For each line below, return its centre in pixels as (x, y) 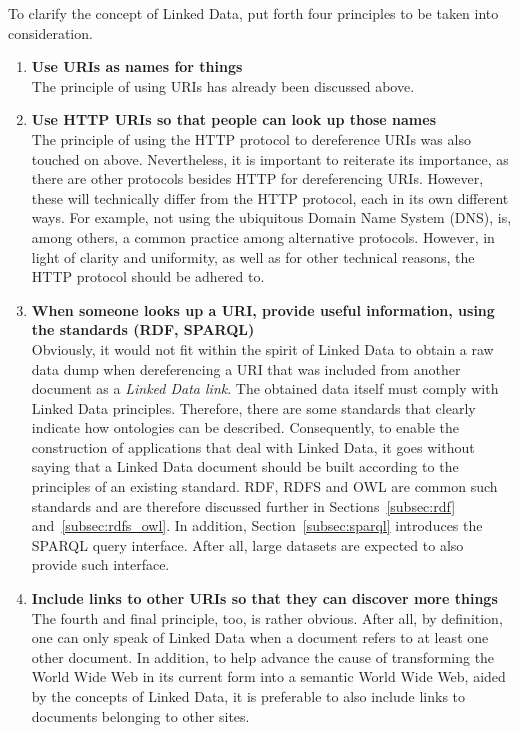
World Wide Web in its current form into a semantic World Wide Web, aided (268, 676)
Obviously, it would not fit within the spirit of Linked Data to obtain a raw (262, 348)
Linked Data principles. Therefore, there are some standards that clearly (253, 407)
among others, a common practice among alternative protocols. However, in (263, 236)
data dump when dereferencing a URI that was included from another (246, 368)
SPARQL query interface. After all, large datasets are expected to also (247, 544)
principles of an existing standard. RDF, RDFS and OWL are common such (264, 486)
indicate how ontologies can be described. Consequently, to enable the (245, 427)
